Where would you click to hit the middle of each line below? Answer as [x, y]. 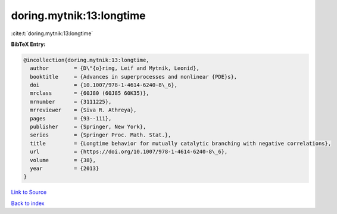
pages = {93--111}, [71, 118]
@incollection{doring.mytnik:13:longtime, [86, 60]
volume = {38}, [63, 160]
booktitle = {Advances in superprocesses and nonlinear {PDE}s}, [134, 77]
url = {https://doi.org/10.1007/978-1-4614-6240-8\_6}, [129, 152]
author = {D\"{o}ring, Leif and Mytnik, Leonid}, [115, 68]
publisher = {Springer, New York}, [88, 127]
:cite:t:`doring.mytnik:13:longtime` [52, 33]
